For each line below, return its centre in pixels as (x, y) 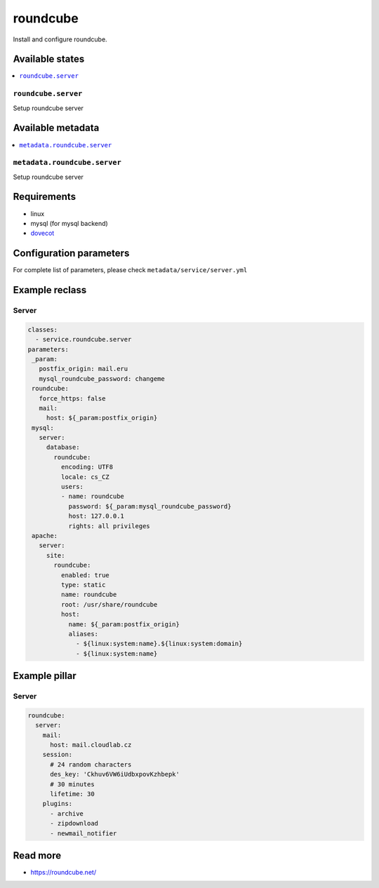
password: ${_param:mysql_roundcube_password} (150, 506)
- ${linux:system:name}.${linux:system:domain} (159, 644)
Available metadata (56, 128)
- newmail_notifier (84, 833)
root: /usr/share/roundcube (109, 604)
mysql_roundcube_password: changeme (102, 378)
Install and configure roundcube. (60, 39)
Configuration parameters (71, 254)
